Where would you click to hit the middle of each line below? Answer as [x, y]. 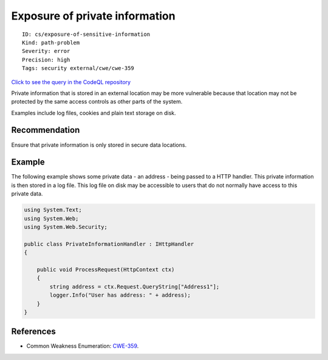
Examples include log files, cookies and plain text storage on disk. [94, 113]
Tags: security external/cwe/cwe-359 [78, 68]
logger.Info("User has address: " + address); [120, 295]
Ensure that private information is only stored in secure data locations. [99, 145]
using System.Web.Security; [66, 227]
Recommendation [46, 130]
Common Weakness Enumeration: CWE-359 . [83, 346]
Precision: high [46, 60]
